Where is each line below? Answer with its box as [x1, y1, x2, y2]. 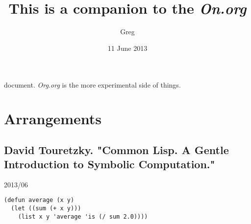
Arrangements [4, 109, 102, 129]
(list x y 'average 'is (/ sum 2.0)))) [18, 213, 148, 220]
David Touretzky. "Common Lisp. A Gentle [4, 142, 229, 157]
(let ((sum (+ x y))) [11, 205, 81, 212]
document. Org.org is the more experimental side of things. [4, 80, 181, 90]
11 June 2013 [107, 43, 148, 53]
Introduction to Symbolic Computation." [4, 157, 215, 172]
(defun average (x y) [4, 197, 75, 204]
